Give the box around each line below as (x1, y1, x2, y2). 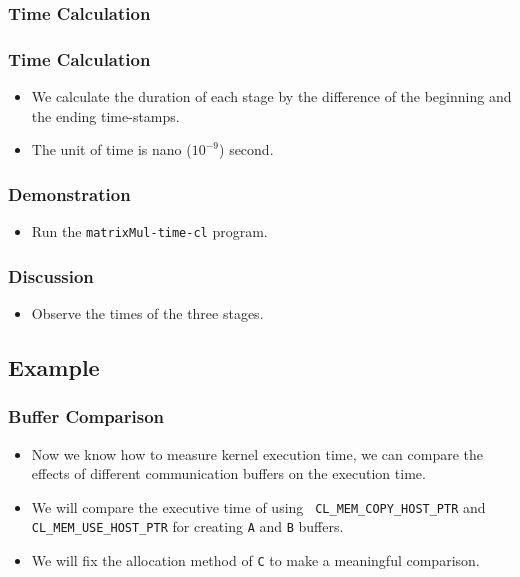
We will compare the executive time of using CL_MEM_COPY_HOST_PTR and (31, 496, 486, 517)
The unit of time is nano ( (31, 139, 192, 160)
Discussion (8, 263, 94, 288)
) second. (219, 139, 274, 160)
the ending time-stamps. (31, 105, 180, 126)
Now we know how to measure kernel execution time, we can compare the (31, 443, 484, 464)
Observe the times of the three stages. (31, 302, 264, 323)
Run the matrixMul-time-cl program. (31, 221, 268, 242)
